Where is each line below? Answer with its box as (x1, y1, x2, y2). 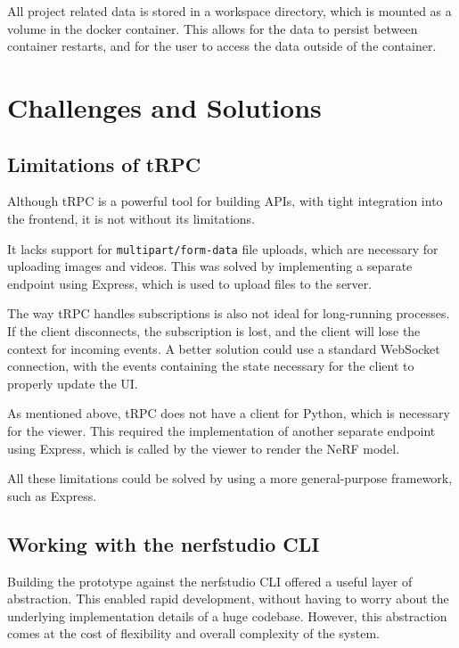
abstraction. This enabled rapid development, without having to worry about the (7, 589, 449, 608)
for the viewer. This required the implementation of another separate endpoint (7, 421, 436, 439)
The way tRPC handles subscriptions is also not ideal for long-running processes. (7, 304, 450, 323)
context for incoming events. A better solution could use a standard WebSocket (7, 339, 440, 357)
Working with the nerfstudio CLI (7, 529, 320, 557)
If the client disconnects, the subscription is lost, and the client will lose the (7, 321, 421, 340)
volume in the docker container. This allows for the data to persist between (7, 19, 418, 37)
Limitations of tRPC (7, 150, 201, 177)
